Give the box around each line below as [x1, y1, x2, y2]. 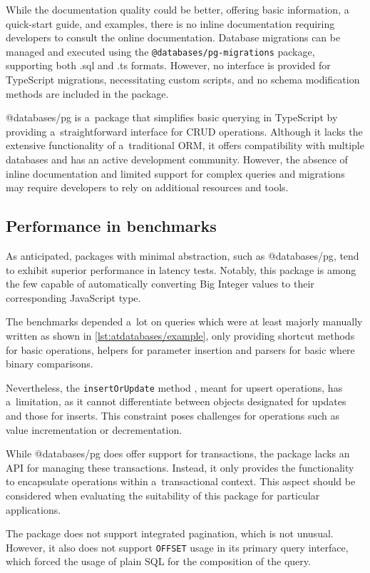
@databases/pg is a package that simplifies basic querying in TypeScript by [6, 110, 338, 125]
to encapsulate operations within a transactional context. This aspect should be [6, 474, 356, 489]
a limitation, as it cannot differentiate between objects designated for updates [6, 394, 346, 409]
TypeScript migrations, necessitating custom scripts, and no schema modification [6, 72, 360, 87]
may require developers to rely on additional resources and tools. [6, 180, 289, 195]
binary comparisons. [6, 356, 93, 371]
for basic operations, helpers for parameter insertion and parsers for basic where [6, 342, 355, 357]
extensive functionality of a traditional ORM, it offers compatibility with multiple [6, 138, 364, 153]
